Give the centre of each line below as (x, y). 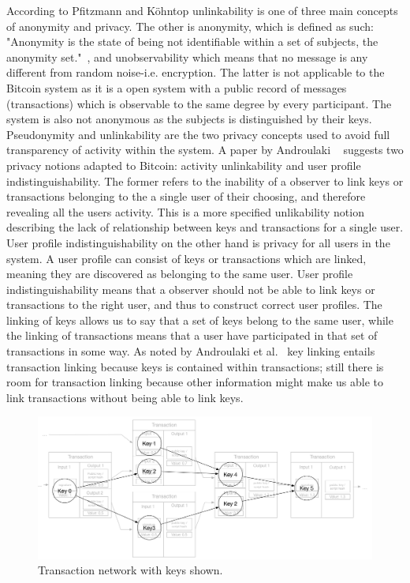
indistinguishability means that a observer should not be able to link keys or (191, 289)
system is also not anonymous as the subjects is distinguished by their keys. (189, 119)
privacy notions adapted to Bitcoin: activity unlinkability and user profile (184, 165)
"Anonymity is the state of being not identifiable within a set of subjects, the (192, 41)
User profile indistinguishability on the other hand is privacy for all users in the (198, 242)
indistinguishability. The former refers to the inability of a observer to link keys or (205, 181)
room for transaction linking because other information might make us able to (195, 382)
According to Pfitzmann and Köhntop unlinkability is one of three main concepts (202, 10)
